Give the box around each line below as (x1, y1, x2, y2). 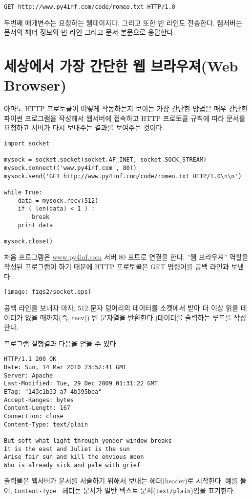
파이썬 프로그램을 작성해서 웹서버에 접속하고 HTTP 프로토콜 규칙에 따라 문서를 (4, 113, 246, 123)
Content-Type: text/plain (4, 421, 88, 428)
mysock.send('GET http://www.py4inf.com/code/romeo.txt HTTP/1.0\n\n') (4, 172, 242, 180)
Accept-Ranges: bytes (4, 396, 74, 404)
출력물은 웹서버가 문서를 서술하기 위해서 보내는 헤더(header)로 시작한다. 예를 (4, 475, 238, 486)
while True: (4, 189, 42, 196)
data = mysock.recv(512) (18, 197, 99, 204)
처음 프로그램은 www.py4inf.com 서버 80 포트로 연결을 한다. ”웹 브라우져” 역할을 (4, 252, 249, 262)
